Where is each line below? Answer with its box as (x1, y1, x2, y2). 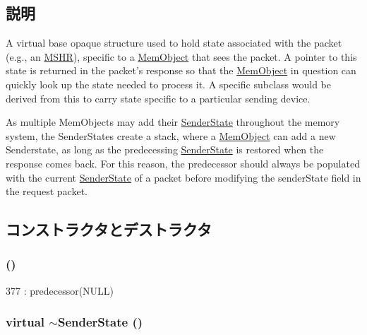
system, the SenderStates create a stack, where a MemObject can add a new (6, 128, 336, 143)
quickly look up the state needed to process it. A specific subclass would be (6, 76, 331, 91)
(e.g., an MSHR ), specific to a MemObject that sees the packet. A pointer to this (6, 49, 357, 64)
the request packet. (6, 184, 88, 199)
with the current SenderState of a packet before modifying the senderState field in (6, 170, 361, 184)
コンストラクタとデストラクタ (6, 218, 212, 240)
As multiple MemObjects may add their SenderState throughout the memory (6, 114, 340, 129)
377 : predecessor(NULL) (6, 283, 114, 298)
